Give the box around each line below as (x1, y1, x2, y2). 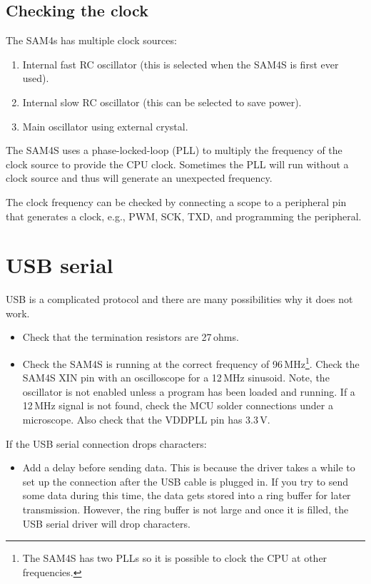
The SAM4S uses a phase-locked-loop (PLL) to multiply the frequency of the (6, 143, 342, 158)
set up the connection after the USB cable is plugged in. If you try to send (22, 473, 349, 488)
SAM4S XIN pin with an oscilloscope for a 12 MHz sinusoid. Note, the (22, 370, 330, 385)
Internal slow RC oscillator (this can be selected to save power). (22, 94, 302, 109)
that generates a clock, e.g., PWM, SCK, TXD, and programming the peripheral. (6, 208, 362, 223)
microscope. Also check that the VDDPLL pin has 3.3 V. (22, 412, 270, 427)
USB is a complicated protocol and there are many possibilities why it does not (6, 292, 353, 307)
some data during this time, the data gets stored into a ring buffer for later (22, 488, 351, 503)
